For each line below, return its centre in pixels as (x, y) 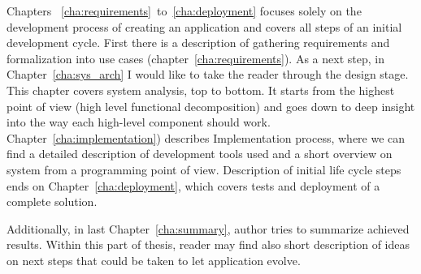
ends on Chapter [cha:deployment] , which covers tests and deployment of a (193, 185)
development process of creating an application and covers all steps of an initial (204, 26)
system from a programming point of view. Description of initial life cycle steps (204, 169)
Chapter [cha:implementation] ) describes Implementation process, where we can (206, 137)
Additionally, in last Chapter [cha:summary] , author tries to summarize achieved (208, 228)
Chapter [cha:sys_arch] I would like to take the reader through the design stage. (208, 74)
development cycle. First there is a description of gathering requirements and (198, 43)
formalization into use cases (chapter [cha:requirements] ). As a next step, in (195, 58)
